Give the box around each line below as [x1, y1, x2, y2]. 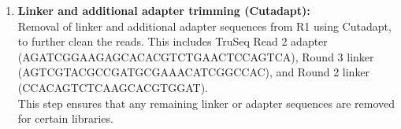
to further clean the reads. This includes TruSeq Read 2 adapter [17, 33, 328, 50]
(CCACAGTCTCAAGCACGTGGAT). [17, 79, 208, 95]
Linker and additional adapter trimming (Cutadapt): [17, 2, 310, 18]
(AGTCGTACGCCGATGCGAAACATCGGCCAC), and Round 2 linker [17, 64, 370, 80]
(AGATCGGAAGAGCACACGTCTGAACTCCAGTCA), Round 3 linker [17, 48, 374, 64]
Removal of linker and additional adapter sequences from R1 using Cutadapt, [17, 17, 392, 34]
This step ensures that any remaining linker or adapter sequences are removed [17, 94, 395, 111]
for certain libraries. [17, 110, 113, 127]
